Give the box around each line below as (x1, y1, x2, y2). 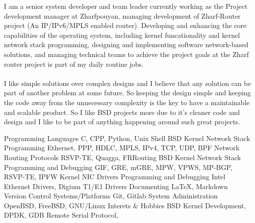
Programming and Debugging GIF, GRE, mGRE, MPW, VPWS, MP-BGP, (4, 162, 232, 172)
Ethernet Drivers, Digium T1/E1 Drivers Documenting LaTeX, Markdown (4, 181, 228, 191)
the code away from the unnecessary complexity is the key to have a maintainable (4, 97, 250, 107)
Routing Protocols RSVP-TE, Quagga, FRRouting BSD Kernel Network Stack (4, 152, 241, 162)
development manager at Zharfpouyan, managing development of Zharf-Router (4, 10, 241, 21)
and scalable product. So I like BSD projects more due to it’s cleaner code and (4, 107, 240, 117)
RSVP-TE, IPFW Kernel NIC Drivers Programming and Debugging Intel (4, 171, 226, 182)
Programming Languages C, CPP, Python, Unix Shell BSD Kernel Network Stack (4, 133, 250, 143)
